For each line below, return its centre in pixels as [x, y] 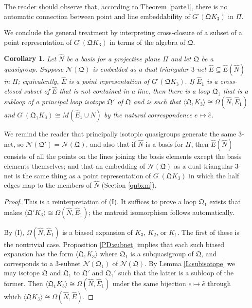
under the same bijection [149, 283]
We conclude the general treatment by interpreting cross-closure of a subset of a [123, 32]
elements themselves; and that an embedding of [75, 166]
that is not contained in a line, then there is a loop [135, 91]
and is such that [157, 101]
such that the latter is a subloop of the [176, 273]
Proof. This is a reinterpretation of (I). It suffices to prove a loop [100, 201]
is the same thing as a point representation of [83, 175]
